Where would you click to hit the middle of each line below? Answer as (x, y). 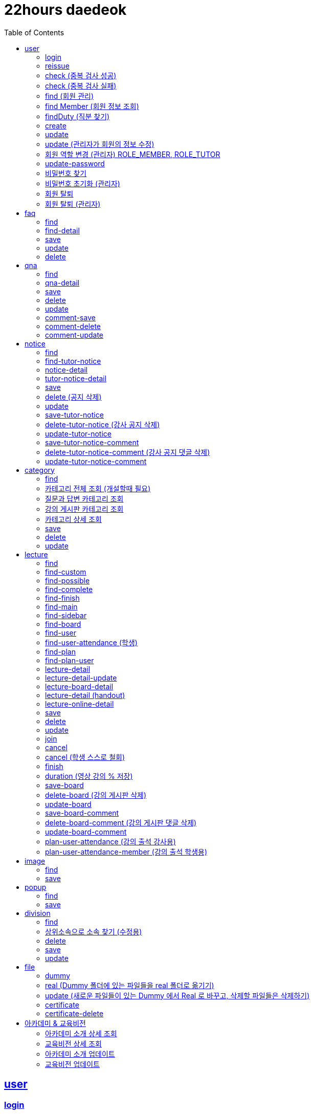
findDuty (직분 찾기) (77, 116)
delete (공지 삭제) (73, 397)
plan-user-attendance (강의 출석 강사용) (110, 841)
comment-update (74, 335)
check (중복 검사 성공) (81, 75)
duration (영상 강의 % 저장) (89, 776)
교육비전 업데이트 (72, 1064)
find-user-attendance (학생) (91, 642)
